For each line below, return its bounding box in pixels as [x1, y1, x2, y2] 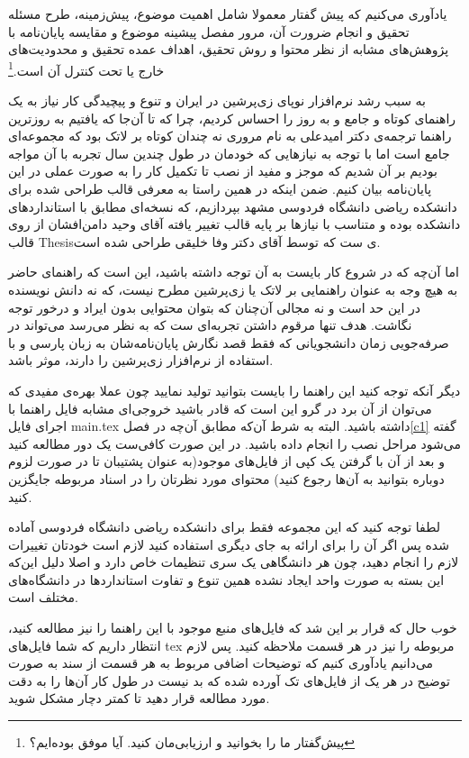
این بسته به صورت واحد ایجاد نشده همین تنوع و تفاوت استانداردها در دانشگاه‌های [8, 570, 445, 589]
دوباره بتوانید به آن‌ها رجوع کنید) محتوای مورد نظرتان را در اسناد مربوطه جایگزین [8, 469, 445, 488]
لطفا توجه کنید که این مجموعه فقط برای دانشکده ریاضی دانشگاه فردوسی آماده [8, 517, 440, 536]
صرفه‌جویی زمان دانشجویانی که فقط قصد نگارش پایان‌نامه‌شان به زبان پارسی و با [8, 333, 449, 352]
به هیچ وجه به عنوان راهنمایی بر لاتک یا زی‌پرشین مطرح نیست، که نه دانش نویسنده [8, 279, 458, 298]
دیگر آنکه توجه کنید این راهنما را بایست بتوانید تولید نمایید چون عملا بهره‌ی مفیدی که [8, 380, 461, 399]
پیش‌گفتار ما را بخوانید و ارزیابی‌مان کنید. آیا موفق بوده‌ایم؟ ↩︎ [29, 733, 356, 752]
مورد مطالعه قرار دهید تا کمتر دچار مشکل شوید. [8, 689, 270, 708]
